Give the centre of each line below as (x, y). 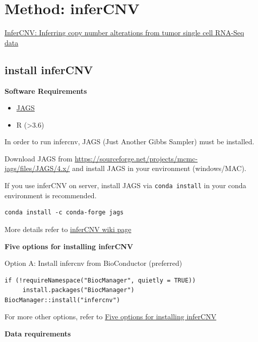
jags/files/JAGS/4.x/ (37, 168)
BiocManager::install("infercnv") (62, 300)
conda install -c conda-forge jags (64, 213)
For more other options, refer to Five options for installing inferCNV (111, 317)
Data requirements (38, 334)
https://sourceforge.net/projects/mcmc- (136, 158)
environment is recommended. (51, 195)
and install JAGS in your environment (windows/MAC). (159, 168)
